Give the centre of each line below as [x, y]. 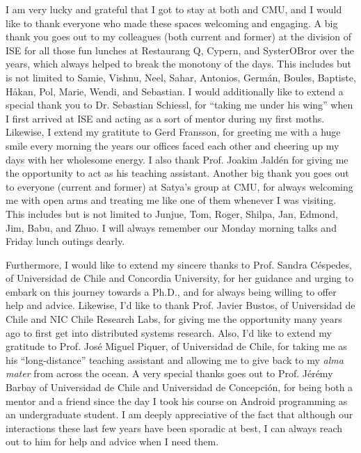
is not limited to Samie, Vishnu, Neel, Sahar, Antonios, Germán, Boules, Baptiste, [181, 77]
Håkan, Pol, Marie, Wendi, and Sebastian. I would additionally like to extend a [175, 91]
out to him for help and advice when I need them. [112, 442]
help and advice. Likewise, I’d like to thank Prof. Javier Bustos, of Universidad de [180, 305]
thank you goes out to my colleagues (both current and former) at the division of [179, 37]
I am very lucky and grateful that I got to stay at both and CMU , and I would [174, 9]
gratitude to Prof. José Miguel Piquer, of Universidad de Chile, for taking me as [176, 346]
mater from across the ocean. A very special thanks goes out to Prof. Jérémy [169, 373]
